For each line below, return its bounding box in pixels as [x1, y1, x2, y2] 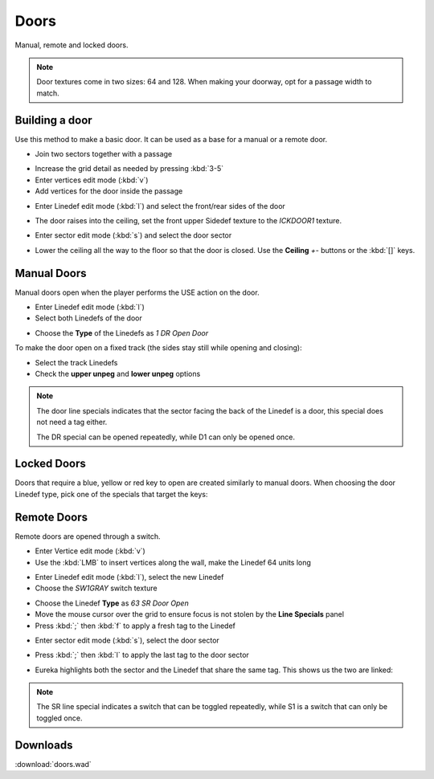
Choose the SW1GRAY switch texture [35, 583, 158, 593]
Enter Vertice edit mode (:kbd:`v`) [35, 546, 146, 556]
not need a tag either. [36, 418, 108, 427]
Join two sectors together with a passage [35, 149, 173, 159]
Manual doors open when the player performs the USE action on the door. [14, 288, 260, 297]
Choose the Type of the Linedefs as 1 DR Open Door [35, 328, 209, 337]
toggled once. [36, 713, 83, 723]
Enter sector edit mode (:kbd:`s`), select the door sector [35, 635, 220, 645]
